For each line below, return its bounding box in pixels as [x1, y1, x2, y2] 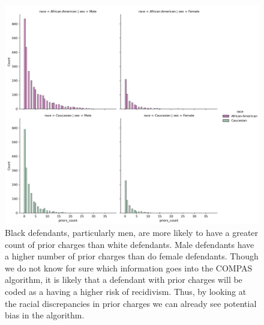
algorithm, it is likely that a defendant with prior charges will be [5, 273, 242, 286]
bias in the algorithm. [5, 309, 85, 321]
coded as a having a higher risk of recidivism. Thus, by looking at [5, 285, 247, 297]
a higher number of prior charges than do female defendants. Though [5, 250, 259, 262]
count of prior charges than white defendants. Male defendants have [5, 238, 254, 250]
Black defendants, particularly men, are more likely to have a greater [5, 226, 259, 238]
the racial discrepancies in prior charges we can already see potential [5, 297, 257, 309]
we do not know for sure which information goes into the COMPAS [5, 261, 253, 274]
